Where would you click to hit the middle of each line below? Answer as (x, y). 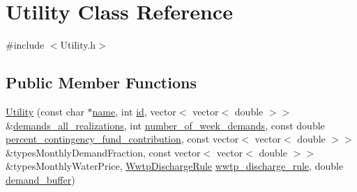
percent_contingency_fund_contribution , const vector (122, 139)
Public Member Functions (101, 82)
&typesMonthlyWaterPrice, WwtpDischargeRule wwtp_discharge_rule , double (175, 166)
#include (25, 45)
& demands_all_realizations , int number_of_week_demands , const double (165, 125)
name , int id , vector (134, 111)
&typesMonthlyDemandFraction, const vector (103, 152)
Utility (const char (45, 111)
